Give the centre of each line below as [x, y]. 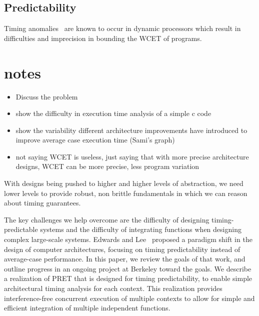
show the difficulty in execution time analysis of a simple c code [113, 113]
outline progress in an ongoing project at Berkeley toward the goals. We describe [128, 268]
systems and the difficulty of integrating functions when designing [141, 229]
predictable [21, 229]
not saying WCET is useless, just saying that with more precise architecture [132, 156]
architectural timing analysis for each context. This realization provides [113, 288]
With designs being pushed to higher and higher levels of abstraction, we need [124, 183]
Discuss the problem [47, 96]
